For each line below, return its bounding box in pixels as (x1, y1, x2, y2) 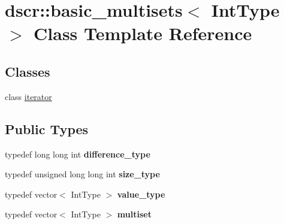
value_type (117, 187, 165, 200)
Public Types (5, 119, 89, 138)
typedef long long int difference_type (5, 147, 150, 160)
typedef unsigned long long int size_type (5, 168, 160, 180)
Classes (5, 62, 50, 80)
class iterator (5, 90, 52, 102)
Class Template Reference (34, 21, 252, 46)
